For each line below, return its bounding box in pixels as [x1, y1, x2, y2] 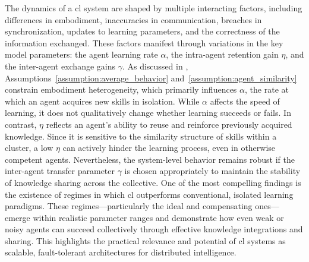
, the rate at [245, 83, 289, 96]
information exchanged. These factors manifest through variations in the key [5, 36, 283, 49]
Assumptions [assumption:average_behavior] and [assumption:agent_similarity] [5, 71, 297, 84]
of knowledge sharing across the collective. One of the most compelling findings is [5, 176, 301, 188]
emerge [5, 211, 30, 223]
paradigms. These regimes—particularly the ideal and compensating [5, 200, 253, 212]
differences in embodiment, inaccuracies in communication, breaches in [5, 13, 262, 26]
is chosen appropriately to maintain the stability [124, 165, 301, 177]
